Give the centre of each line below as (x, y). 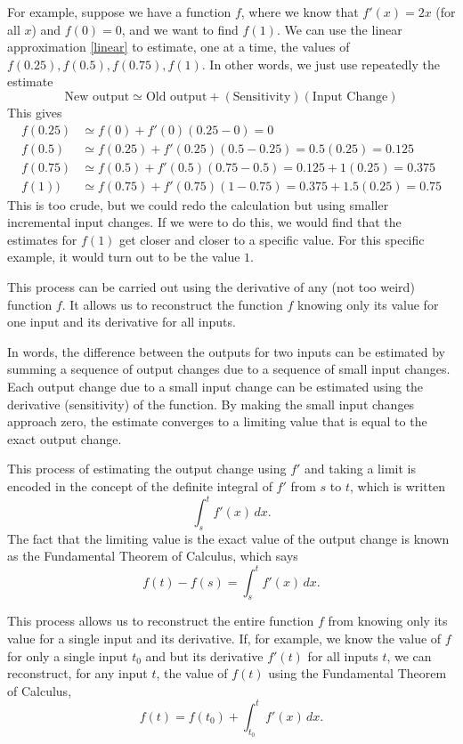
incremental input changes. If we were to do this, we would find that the (204, 222)
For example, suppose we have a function (119, 12)
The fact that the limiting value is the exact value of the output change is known (228, 538)
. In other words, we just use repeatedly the (321, 64)
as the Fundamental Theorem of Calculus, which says (153, 556)
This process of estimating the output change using (147, 469)
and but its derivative (204, 655)
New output (97, 97)
